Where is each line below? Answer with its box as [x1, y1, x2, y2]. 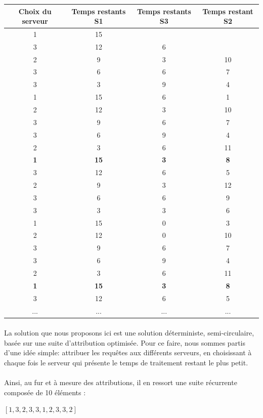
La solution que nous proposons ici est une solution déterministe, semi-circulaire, [4, 327, 254, 338]
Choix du [18, 6, 52, 16]
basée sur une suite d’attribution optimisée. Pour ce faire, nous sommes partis [4, 337, 245, 348]
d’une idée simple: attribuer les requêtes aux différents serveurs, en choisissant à [4, 347, 252, 358]
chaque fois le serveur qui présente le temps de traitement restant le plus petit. [4, 357, 248, 367]
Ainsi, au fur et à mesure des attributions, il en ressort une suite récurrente [4, 377, 237, 388]
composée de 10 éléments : [4, 387, 86, 397]
